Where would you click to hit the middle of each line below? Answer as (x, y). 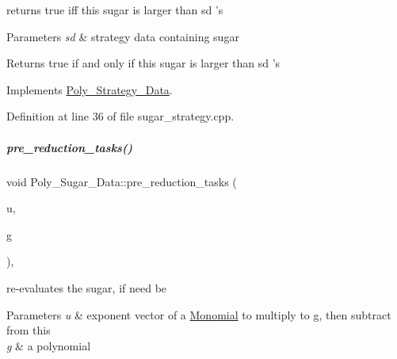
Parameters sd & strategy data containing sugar (123, 36)
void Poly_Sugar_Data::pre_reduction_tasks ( (122, 181)
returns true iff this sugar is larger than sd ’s (115, 10)
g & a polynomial (49, 345)
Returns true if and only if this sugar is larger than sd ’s (143, 63)
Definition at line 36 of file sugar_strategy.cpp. (120, 116)
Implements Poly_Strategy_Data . (90, 89)
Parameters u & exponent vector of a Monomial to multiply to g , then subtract (199, 314)
